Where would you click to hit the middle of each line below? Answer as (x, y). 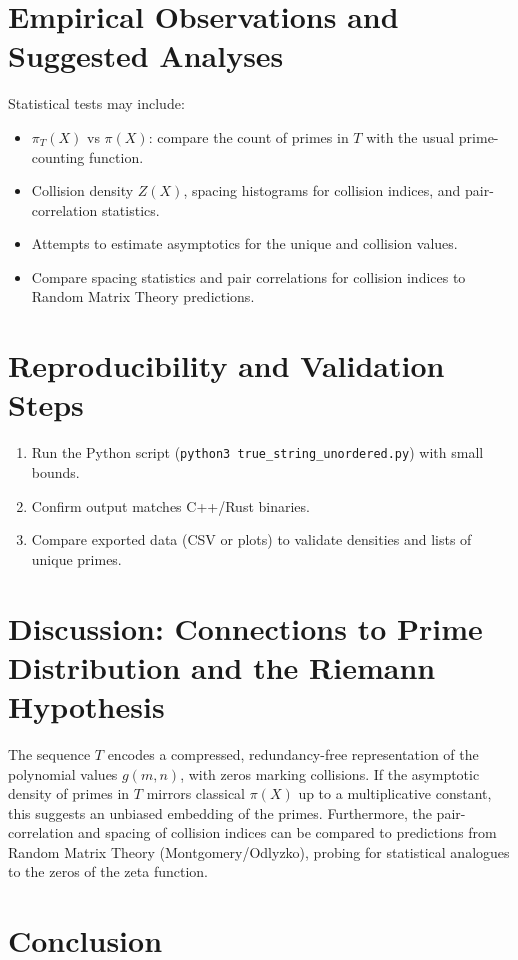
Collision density (82, 190)
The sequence (49, 753)
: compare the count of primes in (248, 136)
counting (58, 156)
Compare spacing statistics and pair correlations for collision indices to (248, 276)
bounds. (55, 472)
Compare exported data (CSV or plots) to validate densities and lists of (251, 539)
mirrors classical (195, 793)
